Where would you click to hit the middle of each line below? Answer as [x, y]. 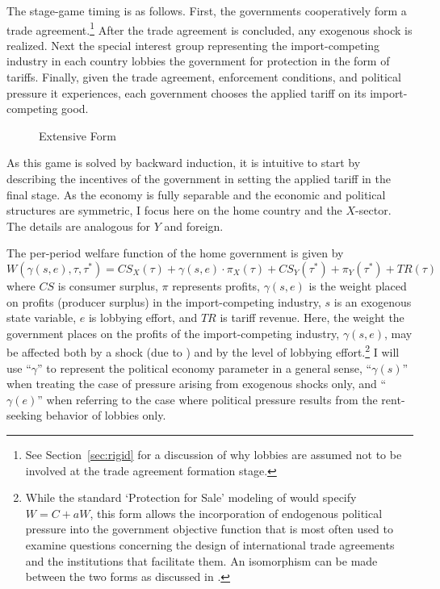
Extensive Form [78, 135]
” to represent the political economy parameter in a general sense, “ [205, 368]
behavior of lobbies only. [106, 415]
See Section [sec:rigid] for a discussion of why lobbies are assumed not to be [214, 454]
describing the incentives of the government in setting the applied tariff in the [199, 178]
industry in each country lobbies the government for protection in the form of [198, 61]
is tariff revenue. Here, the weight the [312, 317]
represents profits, [216, 285]
